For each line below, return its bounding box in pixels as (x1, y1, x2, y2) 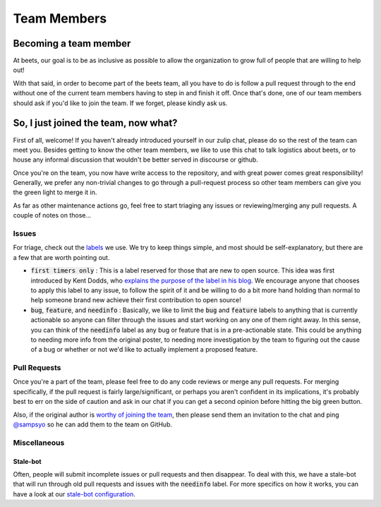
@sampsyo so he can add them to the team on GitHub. (13, 420, 173, 429)
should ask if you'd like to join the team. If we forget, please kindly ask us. (13, 99, 228, 107)
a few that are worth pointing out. (13, 253, 110, 261)
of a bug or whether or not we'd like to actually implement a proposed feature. (30, 345, 258, 354)
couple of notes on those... (13, 211, 92, 220)
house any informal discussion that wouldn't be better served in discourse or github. (13, 155, 259, 164)
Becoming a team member (13, 37, 131, 49)
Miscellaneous (13, 438, 65, 448)
